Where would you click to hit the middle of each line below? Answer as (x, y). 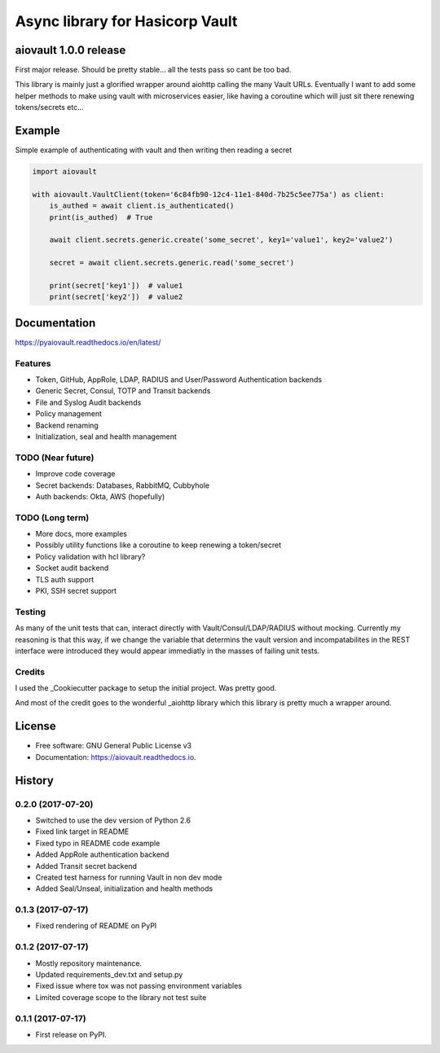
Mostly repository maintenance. (89, 963)
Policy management (68, 414)
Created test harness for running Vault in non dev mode (129, 877)
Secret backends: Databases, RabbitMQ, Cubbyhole (123, 485)
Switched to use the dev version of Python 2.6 (113, 820)
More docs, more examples (81, 534)
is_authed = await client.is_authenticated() (142, 206)
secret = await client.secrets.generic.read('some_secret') (172, 263)
